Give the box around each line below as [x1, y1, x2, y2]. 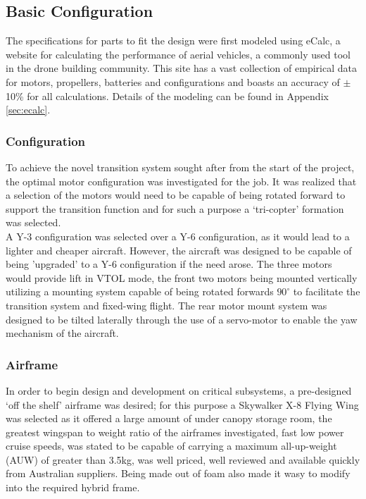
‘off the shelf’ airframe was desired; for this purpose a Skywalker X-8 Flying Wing [6, 397, 359, 412]
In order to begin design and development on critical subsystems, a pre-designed [6, 383, 352, 398]
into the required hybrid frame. [6, 480, 140, 495]
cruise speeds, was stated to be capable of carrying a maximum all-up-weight [6, 438, 337, 453]
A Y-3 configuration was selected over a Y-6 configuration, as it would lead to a [6, 228, 350, 243]
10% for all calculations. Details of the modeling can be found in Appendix [6, 88, 329, 103]
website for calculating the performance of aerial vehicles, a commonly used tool [6, 47, 351, 61]
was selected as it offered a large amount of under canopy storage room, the [6, 411, 332, 426]
